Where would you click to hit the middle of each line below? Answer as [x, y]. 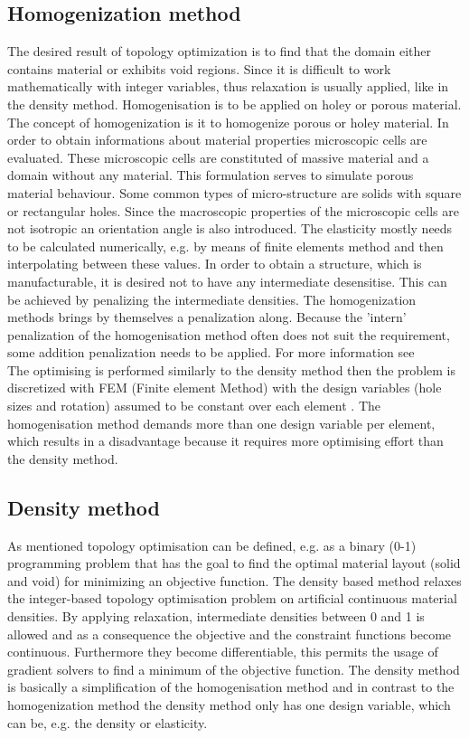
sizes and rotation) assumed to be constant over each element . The [194, 406]
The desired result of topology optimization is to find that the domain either [219, 51]
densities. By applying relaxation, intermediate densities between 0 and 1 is [216, 616]
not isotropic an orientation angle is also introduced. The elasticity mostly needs [230, 228]
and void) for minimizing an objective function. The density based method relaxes [234, 580]
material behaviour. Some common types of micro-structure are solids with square [234, 192]
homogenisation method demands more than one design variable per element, [221, 423]
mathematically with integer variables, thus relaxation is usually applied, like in [228, 86]
